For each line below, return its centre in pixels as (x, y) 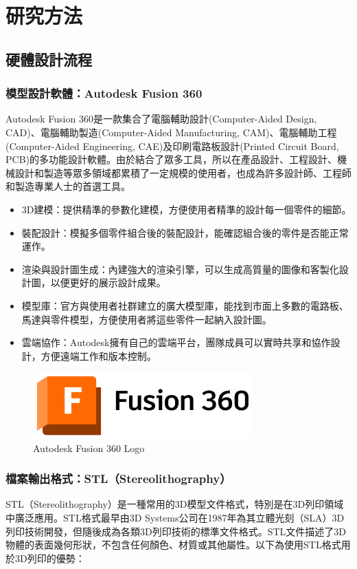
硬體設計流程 (49, 59)
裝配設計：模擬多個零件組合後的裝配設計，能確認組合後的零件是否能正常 (185, 232)
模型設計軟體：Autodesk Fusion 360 (104, 93)
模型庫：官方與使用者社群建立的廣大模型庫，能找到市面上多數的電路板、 (185, 305)
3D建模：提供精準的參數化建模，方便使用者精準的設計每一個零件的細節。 (186, 209)
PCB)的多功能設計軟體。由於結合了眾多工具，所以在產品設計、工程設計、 (171, 159)
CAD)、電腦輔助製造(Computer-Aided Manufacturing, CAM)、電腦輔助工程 (171, 132)
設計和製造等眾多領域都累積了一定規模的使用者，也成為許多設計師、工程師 (183, 172)
